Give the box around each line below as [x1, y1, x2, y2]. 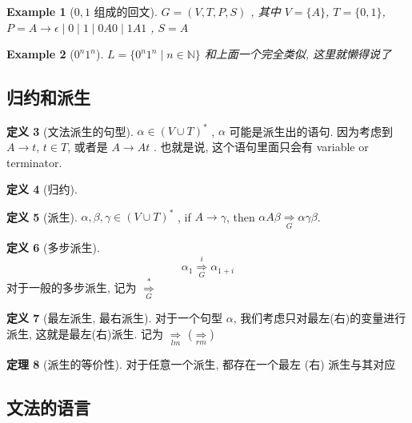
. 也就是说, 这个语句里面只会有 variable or [153, 138, 369, 155]
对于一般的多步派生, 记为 [6, 278, 137, 295]
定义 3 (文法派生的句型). [6, 122, 134, 139]
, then [226, 208, 255, 225]
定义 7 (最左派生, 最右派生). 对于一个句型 [6, 309, 223, 326]
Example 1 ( [6, 3, 74, 19]
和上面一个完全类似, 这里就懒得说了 [204, 46, 392, 62]
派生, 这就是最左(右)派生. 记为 [6, 325, 163, 341]
